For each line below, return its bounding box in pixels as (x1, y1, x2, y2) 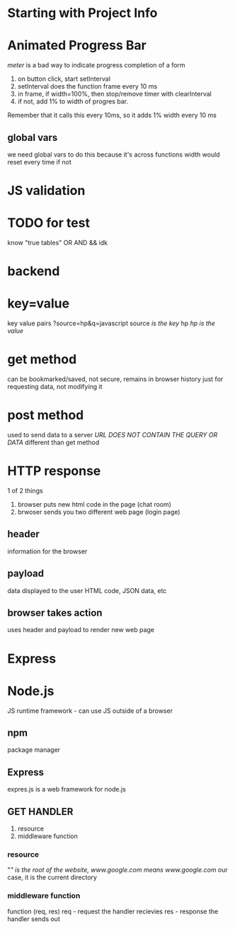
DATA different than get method (7, 438, 100, 447)
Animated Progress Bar (7, 38, 147, 54)
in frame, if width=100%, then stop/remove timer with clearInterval (17, 90, 212, 98)
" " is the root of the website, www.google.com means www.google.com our (7, 866, 228, 874)
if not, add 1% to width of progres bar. (17, 97, 129, 106)
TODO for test (7, 215, 91, 231)
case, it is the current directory (7, 873, 98, 882)
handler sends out (7, 914, 60, 923)
